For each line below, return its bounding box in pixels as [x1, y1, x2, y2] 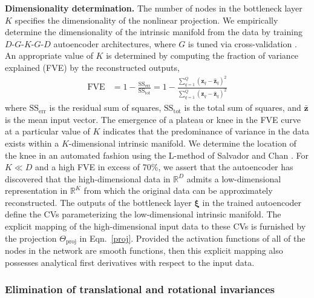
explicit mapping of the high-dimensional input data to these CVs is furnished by [5, 220, 306, 233]
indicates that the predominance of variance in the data [103, 125, 309, 137]
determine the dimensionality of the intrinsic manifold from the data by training [5, 25, 303, 38]
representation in [5, 184, 68, 197]
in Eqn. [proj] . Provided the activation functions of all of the [79, 231, 306, 244]
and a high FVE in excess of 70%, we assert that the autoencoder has [34, 161, 293, 173]
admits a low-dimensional [186, 172, 281, 185]
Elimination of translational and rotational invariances [5, 282, 275, 297]
